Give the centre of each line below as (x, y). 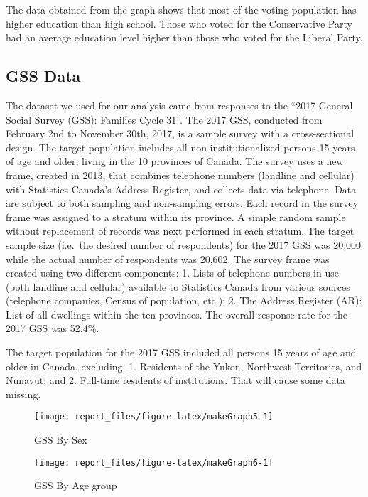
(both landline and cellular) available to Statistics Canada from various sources (178, 286)
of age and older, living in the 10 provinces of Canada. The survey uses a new (175, 161)
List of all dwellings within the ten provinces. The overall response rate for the (177, 314)
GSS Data (43, 76)
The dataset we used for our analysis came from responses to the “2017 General (179, 105)
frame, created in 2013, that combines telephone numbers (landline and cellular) (180, 175)
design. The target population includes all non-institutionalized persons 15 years (180, 147)
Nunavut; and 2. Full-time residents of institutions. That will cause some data (175, 380)
